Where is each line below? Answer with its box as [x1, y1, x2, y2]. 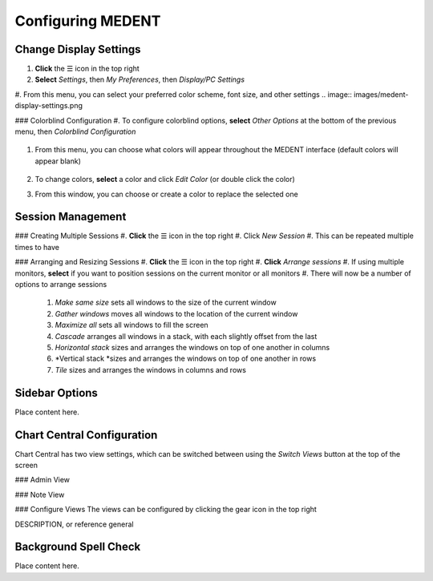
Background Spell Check [14, 540, 141, 554]
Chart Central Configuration [14, 428, 158, 442]
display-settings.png [14, 101, 83, 111]
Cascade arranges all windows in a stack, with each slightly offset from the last [55, 331, 318, 341]
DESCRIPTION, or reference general [14, 519, 134, 529]
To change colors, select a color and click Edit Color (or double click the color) [34, 175, 296, 184]
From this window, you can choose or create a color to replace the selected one [34, 189, 298, 199]
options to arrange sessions [14, 280, 107, 289]
